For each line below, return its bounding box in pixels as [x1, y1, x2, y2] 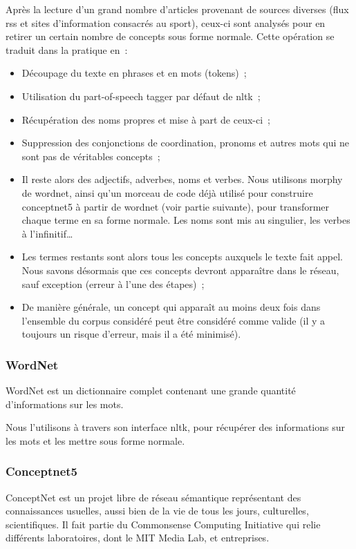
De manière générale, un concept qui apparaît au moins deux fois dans [21, 300, 321, 314]
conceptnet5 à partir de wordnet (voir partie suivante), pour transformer [21, 199, 330, 213]
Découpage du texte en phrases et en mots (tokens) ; [21, 66, 247, 80]
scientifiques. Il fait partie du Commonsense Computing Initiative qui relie [6, 517, 321, 531]
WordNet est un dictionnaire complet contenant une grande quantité [6, 383, 296, 398]
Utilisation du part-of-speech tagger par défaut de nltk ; [21, 88, 261, 103]
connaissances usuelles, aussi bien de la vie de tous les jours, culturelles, [6, 503, 309, 518]
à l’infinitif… [21, 226, 73, 240]
